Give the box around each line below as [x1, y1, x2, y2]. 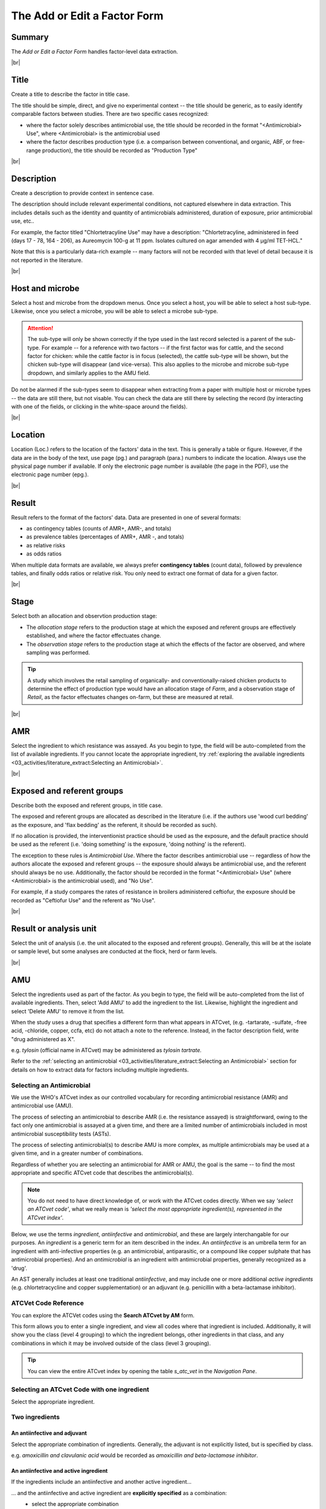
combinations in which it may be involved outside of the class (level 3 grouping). [11, 1339, 211, 1347]
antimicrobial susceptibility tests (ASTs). [11, 1130, 111, 1137]
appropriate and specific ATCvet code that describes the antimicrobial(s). [11, 1169, 194, 1176]
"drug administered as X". [11, 1035, 75, 1042]
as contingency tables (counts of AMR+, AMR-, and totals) [26, 525, 171, 532]
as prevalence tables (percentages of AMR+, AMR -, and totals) [26, 533, 184, 540]
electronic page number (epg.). [11, 471, 89, 478]
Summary [11, 32, 49, 42]
